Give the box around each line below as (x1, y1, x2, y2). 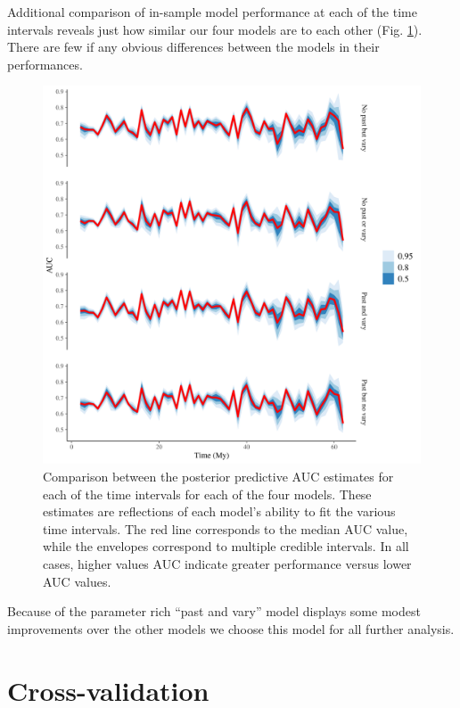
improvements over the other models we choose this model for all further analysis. (7, 619, 455, 638)
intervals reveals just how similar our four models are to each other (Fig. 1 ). (7, 20, 423, 38)
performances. (7, 54, 83, 73)
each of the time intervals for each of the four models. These (43, 484, 372, 503)
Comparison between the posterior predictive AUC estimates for (43, 466, 394, 485)
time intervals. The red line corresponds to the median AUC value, (43, 519, 408, 538)
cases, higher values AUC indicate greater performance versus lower (43, 554, 412, 572)
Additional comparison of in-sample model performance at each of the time (7, 3, 417, 21)
